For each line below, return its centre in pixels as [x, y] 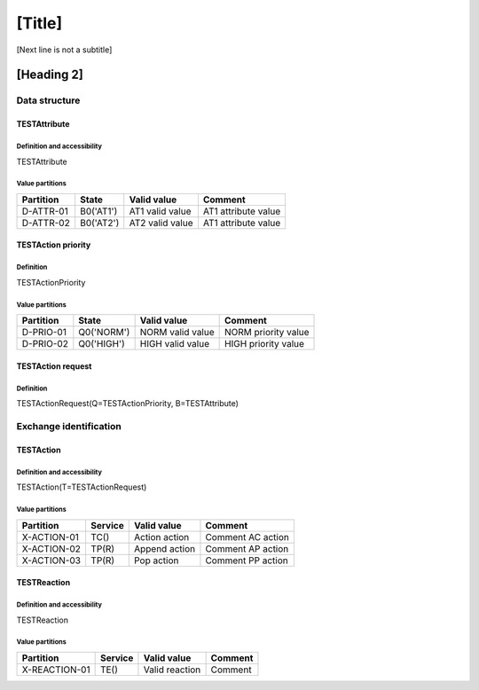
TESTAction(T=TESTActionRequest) [82, 487]
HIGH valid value [175, 344]
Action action [161, 537]
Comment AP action [247, 548]
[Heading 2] [50, 75]
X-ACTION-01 [50, 537]
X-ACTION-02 [51, 548]
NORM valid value [177, 333]
